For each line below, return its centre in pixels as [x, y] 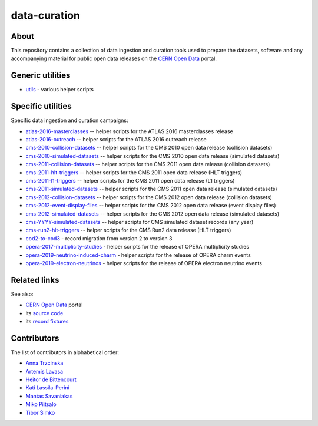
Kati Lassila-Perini [48, 388]
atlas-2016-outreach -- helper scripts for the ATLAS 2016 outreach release [116, 140]
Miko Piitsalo [41, 404]
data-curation [46, 15]
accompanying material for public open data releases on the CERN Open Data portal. [114, 58]
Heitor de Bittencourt [51, 379]
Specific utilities [41, 106]
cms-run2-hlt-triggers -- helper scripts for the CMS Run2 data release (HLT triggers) [128, 230]
